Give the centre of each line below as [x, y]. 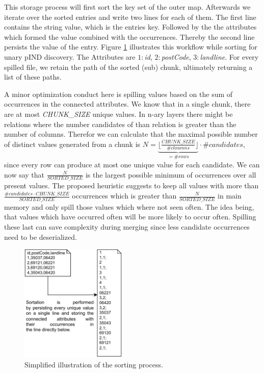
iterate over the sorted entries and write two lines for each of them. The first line [130, 17]
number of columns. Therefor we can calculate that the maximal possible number [131, 134]
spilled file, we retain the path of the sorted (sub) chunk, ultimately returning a [128, 67]
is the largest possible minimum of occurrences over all [171, 174]
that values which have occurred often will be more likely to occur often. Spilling [130, 217]
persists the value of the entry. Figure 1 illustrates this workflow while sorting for [131, 47]
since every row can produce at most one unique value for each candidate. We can [132, 164]
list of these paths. [33, 77]
